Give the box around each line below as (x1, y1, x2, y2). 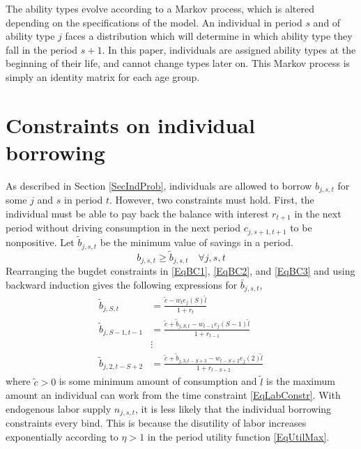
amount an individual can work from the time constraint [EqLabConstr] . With (6, 388, 341, 402)
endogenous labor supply (6, 401, 112, 416)
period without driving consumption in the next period (6, 220, 241, 235)
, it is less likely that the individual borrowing (135, 401, 332, 416)
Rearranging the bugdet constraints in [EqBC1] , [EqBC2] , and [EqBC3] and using (6, 264, 355, 278)
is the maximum (266, 374, 335, 388)
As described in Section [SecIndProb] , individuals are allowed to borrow (6, 178, 312, 192)
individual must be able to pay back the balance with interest (6, 206, 269, 220)
